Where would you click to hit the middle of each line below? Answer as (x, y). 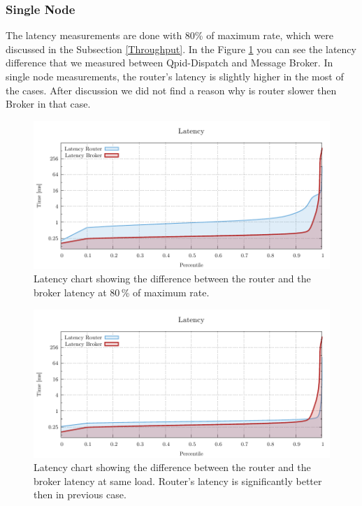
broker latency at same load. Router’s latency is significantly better (178, 480)
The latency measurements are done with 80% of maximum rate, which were (169, 35)
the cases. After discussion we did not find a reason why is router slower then (171, 90)
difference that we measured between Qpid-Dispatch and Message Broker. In (169, 63)
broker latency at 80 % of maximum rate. (122, 292)
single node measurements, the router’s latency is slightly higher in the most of (175, 76)
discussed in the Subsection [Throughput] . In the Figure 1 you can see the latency (181, 49)
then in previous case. (80, 494)
